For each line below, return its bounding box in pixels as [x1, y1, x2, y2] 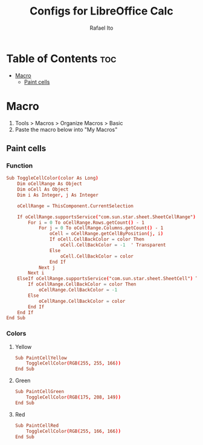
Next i [28, 270, 45, 276]
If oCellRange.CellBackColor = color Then [28, 281, 137, 288]
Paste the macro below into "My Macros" [14, 126, 118, 133]
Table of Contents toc [6, 51, 117, 65]
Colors [6, 330, 27, 338]
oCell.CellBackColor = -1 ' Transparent [60, 242, 166, 248]
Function [6, 161, 33, 170]
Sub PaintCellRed [14, 422, 59, 429]
